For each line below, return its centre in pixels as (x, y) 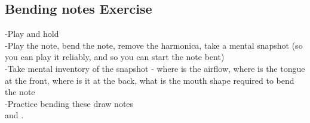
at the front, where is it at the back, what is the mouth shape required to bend (150, 80)
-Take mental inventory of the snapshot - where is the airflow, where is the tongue (155, 68)
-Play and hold (32, 34)
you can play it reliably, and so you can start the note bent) (115, 57)
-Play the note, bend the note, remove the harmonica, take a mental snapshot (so (154, 45)
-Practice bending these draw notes (69, 103)
